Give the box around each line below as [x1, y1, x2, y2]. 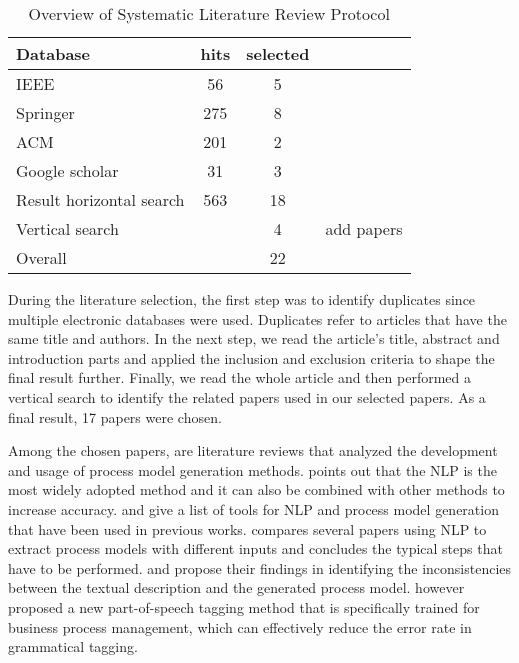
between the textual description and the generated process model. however [8, 577, 465, 598]
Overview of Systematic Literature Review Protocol [28, 2, 390, 25]
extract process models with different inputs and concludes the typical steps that [8, 538, 503, 559]
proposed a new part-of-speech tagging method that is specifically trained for [8, 596, 480, 617]
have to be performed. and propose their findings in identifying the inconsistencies [8, 557, 512, 578]
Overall [16, 246, 67, 269]
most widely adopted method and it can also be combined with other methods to [8, 479, 505, 500]
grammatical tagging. [8, 636, 138, 657]
